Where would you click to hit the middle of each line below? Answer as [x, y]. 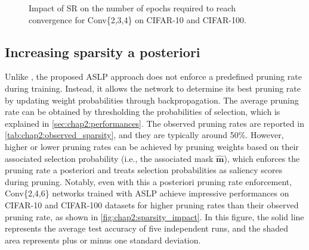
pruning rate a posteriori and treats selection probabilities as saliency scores [144, 170]
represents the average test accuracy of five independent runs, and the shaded [147, 228]
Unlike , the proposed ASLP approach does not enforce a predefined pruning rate [153, 76]
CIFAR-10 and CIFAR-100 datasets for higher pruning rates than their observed [152, 204]
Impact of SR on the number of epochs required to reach [132, 8]
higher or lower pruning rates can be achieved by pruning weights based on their [152, 146]
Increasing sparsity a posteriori [103, 51]
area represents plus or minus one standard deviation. [103, 240]
